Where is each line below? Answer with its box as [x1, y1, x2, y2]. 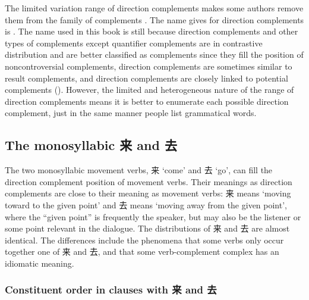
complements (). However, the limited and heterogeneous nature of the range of [5, 83, 294, 96]
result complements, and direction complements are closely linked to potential [5, 71, 288, 84]
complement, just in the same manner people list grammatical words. [5, 107, 257, 119]
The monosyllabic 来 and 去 [5, 136, 177, 154]
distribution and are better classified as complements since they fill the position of [5, 48, 304, 61]
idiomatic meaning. [5, 257, 74, 269]
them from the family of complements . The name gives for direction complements [5, 13, 304, 26]
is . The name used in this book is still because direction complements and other [5, 25, 298, 37]
